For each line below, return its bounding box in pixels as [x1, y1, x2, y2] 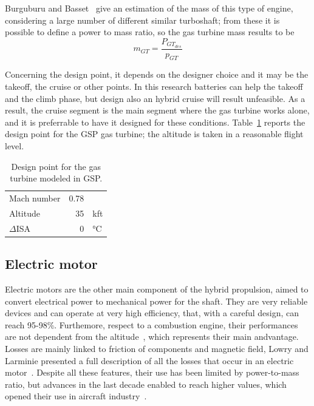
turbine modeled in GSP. [10, 172, 103, 184]
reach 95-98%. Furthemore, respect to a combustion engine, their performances [5, 318, 298, 331]
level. [5, 140, 24, 152]
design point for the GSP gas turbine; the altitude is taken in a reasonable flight [5, 127, 304, 140]
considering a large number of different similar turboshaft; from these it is [5, 13, 280, 26]
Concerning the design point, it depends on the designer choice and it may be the [5, 68, 309, 81]
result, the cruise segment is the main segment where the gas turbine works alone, [5, 104, 310, 117]
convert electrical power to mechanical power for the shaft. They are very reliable [5, 294, 308, 307]
